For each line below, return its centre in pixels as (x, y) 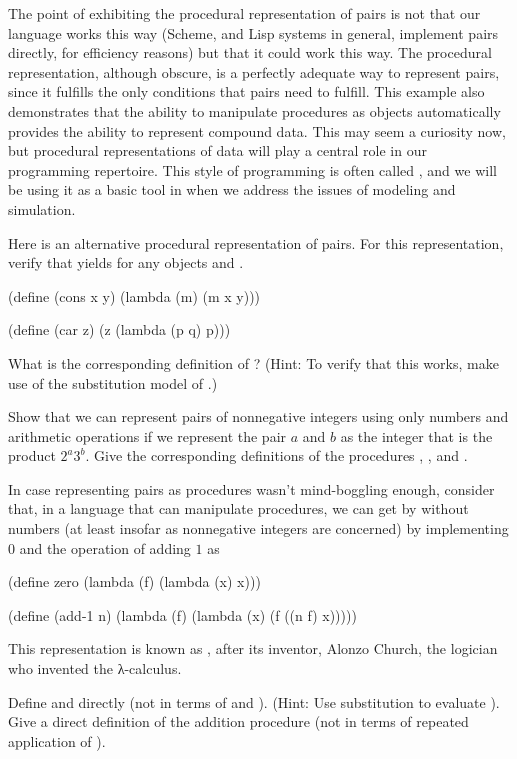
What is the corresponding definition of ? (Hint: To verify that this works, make (253, 362)
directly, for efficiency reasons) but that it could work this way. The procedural (250, 52)
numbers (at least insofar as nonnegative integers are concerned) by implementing (258, 528)
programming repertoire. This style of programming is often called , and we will (252, 169)
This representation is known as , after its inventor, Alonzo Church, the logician (253, 648)
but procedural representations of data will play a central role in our (217, 150)
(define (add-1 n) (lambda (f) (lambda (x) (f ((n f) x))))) (182, 614)
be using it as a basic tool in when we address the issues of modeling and (232, 189)
